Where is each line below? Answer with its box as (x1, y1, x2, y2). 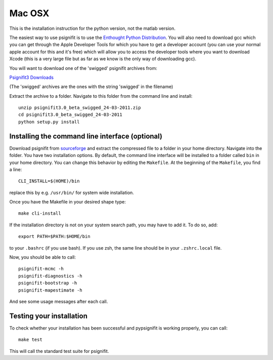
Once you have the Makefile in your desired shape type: (9, 199, 126, 205)
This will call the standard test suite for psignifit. (9, 348, 109, 354)
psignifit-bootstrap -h (18, 280, 77, 286)
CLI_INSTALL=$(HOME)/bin (18, 178, 80, 184)
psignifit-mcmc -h (18, 266, 64, 272)
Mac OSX (9, 8, 50, 19)
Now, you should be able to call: (9, 254, 76, 260)
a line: (9, 166, 22, 172)
